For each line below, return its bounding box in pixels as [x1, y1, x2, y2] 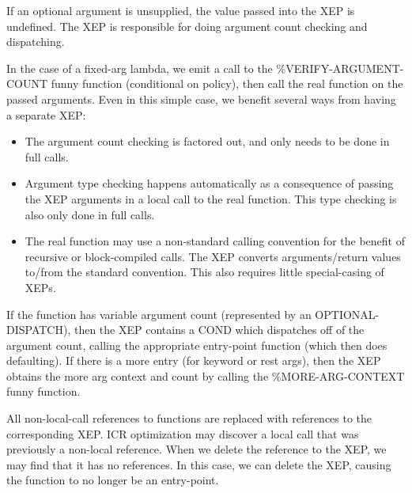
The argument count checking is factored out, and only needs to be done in [25, 133, 390, 150]
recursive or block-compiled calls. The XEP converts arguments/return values [25, 248, 401, 264]
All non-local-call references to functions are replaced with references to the [6, 410, 372, 427]
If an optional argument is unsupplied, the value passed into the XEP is [6, 2, 355, 18]
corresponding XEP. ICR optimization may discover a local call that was [6, 425, 359, 442]
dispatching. [6, 33, 65, 50]
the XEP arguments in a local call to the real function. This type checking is [25, 190, 397, 207]
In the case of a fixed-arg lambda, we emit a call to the [6, 59, 273, 76]
